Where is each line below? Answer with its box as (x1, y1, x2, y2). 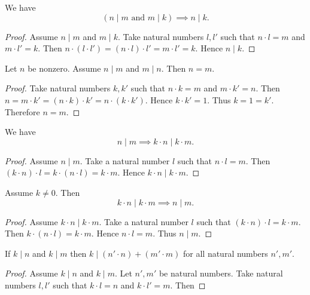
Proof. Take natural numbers (5, 82, 111, 94)
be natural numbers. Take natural (159, 267, 283, 279)
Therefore (5, 105, 40, 118)
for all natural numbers (183, 247, 268, 259)
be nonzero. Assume (28, 62, 101, 74)
